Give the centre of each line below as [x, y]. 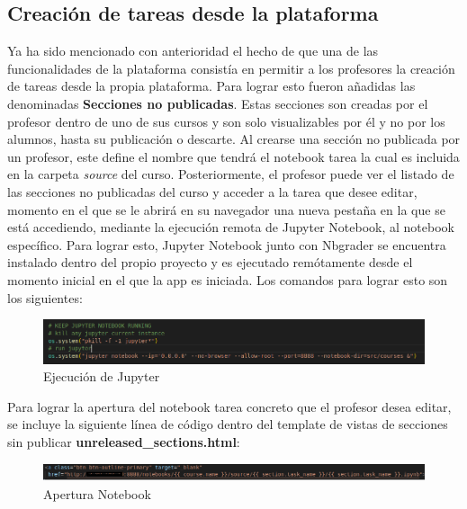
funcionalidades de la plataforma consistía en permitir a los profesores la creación [231, 68]
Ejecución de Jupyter [102, 376]
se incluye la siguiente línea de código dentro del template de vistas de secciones [228, 424]
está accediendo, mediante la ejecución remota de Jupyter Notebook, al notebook [231, 227]
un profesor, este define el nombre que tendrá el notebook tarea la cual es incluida [233, 156]
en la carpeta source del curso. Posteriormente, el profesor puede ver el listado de [231, 174]
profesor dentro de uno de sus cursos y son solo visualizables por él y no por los [226, 121]
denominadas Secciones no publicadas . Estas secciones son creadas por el [218, 103]
